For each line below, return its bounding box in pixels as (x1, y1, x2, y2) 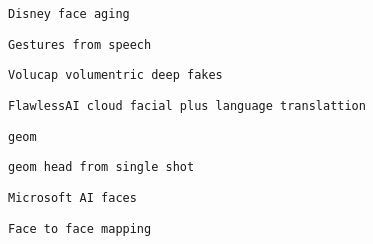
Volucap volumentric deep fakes (8, 68, 223, 83)
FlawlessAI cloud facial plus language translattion (8, 98, 366, 113)
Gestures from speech (8, 37, 152, 52)
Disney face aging (8, 7, 130, 21)
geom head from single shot (8, 160, 195, 175)
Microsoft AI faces (8, 190, 137, 205)
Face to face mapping (8, 221, 152, 236)
